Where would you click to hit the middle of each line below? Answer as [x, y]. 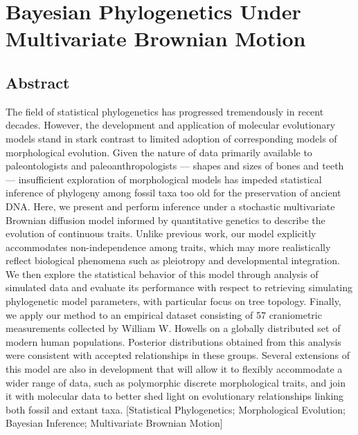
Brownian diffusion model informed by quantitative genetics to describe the [165, 220]
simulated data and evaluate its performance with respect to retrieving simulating [179, 287]
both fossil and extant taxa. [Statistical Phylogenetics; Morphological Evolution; [176, 409]
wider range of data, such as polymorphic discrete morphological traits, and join [176, 382]
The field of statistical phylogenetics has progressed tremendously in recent [165, 111]
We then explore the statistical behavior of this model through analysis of [162, 274]
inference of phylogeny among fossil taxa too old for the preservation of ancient [173, 193]
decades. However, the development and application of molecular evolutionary [171, 125]
